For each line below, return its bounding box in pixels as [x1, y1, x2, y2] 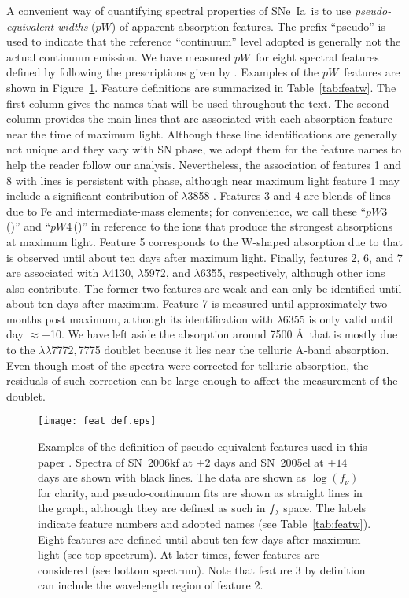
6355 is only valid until [282, 310, 393, 327]
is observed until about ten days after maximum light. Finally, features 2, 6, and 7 [6, 249, 403, 265]
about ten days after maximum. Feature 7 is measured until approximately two [6, 295, 388, 312]
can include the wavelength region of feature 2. [38, 577, 263, 593]
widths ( [57, 17, 96, 34]
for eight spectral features [256, 48, 379, 65]
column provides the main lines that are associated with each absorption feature [6, 110, 392, 127]
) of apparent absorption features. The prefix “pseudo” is [111, 17, 385, 34]
